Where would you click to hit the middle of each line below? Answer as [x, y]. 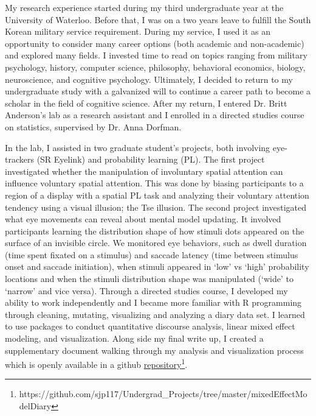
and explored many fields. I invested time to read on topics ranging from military [156, 55]
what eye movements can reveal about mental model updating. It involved [143, 219]
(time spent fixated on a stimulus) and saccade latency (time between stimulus [152, 254]
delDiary [35, 406]
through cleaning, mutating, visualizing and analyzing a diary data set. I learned [155, 314]
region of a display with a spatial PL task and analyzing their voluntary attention [157, 195]
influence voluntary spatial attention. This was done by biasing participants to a [154, 183]
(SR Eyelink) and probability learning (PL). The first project [151, 159]
